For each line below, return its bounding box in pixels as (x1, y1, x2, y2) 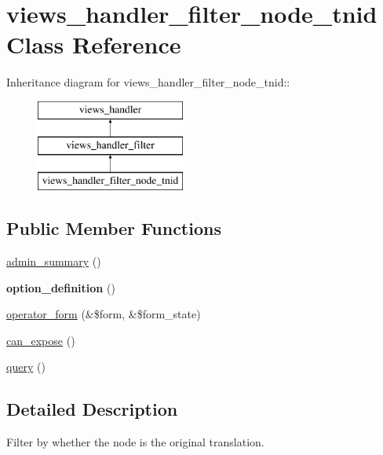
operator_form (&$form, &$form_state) (6, 306, 201, 322)
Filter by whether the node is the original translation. (6, 434, 264, 450)
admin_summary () (6, 253, 101, 270)
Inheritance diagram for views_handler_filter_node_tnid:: (6, 74, 290, 90)
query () (6, 358, 46, 375)
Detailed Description (6, 397, 178, 421)
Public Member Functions (6, 216, 221, 240)
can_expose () (6, 332, 75, 348)
